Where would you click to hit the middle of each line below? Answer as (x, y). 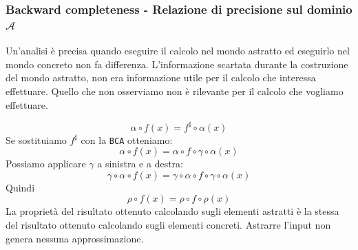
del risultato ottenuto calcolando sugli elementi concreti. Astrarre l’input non (168, 225)
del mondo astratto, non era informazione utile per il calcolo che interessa (161, 77)
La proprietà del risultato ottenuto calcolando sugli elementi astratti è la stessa (172, 211)
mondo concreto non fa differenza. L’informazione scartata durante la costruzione (177, 64)
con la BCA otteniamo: (127, 139)
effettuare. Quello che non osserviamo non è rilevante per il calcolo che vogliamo (175, 91)
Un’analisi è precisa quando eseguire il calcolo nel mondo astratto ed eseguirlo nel (178, 51)
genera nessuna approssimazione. (75, 238)
